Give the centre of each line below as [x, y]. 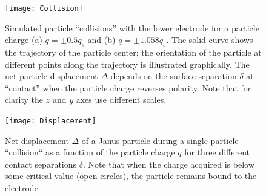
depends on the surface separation [174, 76]
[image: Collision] [44, 8]
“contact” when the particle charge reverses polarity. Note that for [128, 87]
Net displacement [37, 140]
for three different [217, 152]
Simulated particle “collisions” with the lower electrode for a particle [132, 28]
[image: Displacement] [51, 121]
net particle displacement [52, 76]
